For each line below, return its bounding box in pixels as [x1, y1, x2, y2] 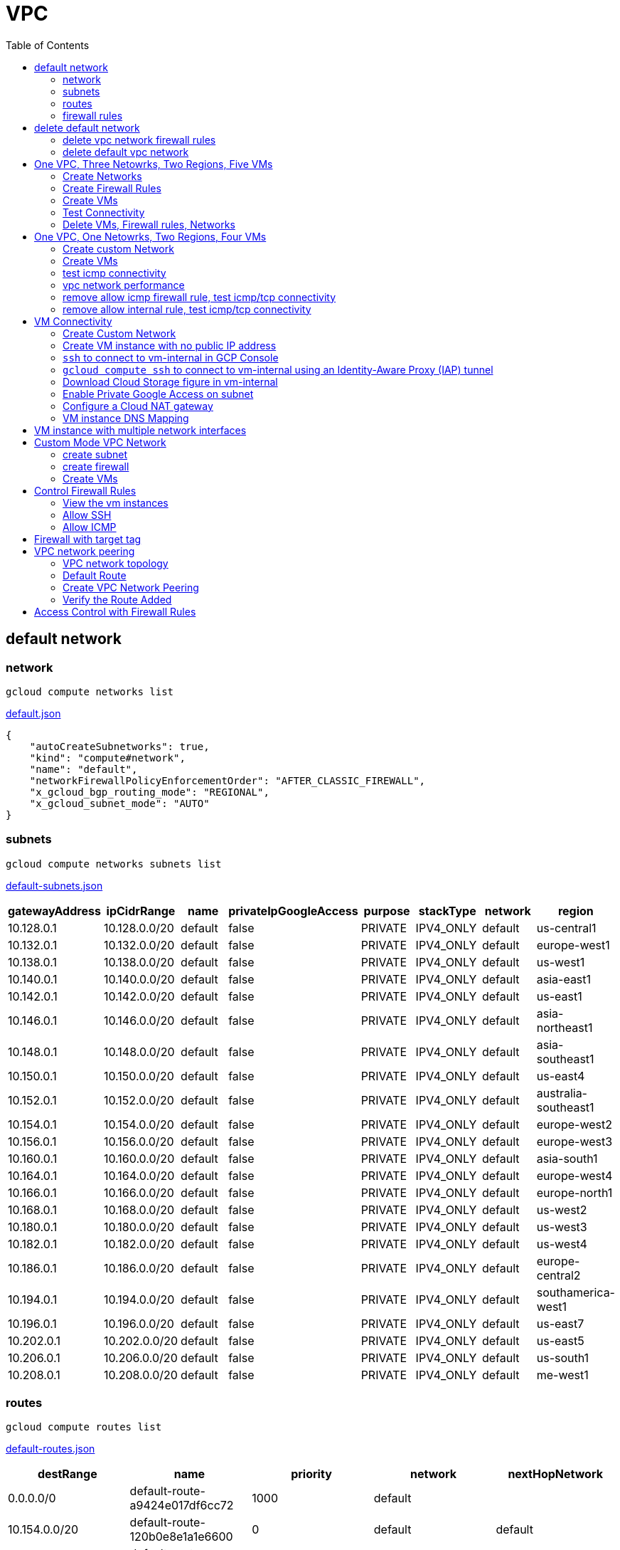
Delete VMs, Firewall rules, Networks [63, 218, 235, 231]
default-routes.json [6, 1443, 95, 1455]
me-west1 [536, 1367, 589, 1382]
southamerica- [536, 1285, 615, 1299]
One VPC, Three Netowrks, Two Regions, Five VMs [34, 157, 273, 170]
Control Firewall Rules [34, 484, 137, 497]
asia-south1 [536, 1151, 598, 1166]
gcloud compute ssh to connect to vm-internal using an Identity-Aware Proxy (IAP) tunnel [63, 363, 493, 376]
